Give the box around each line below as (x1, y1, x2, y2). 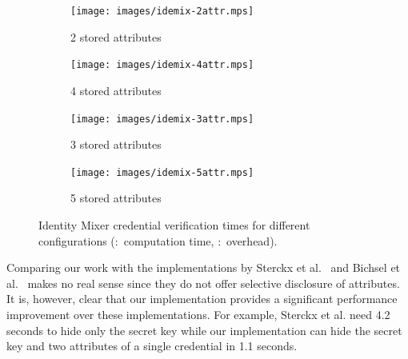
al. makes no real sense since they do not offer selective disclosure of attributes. (6, 274, 400, 291)
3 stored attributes (70, 136, 162, 153)
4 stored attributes (70, 82, 162, 98)
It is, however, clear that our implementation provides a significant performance (6, 290, 398, 307)
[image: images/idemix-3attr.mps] (70, 113, 254, 125)
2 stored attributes (70, 28, 162, 45)
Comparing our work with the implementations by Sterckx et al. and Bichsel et (6, 259, 401, 276)
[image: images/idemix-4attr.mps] (70, 59, 254, 71)
